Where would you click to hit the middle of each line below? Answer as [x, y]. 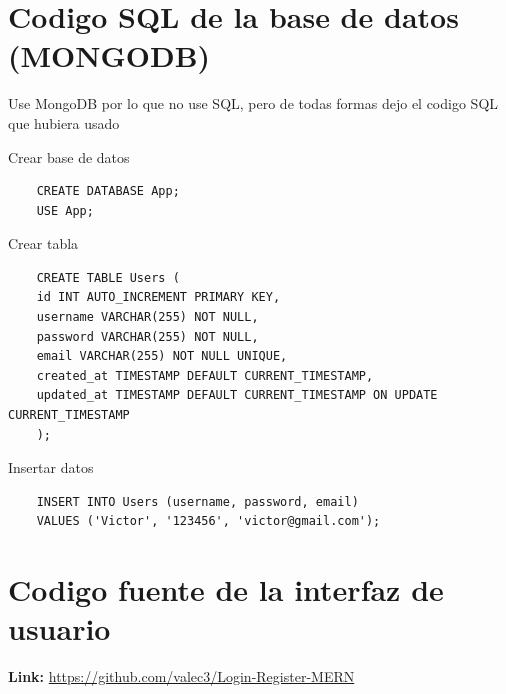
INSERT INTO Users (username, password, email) [197, 501]
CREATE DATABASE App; [108, 191]
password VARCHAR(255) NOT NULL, [147, 336]
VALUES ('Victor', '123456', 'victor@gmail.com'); [208, 521]
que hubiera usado [64, 122]
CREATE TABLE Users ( [108, 277]
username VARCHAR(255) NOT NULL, [147, 317]
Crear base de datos [69, 156]
